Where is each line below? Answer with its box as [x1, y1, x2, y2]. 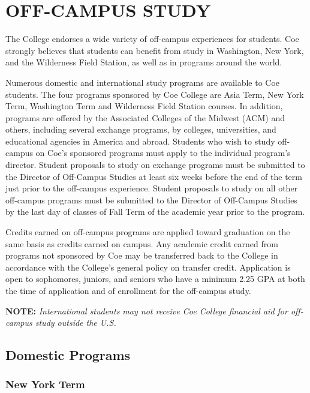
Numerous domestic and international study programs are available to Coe [5, 76, 280, 88]
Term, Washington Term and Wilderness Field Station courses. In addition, [5, 100, 283, 112]
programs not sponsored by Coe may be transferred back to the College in [5, 249, 278, 262]
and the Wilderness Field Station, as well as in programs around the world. [5, 56, 282, 68]
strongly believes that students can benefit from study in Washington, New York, [5, 44, 304, 56]
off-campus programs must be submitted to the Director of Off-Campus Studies [5, 193, 297, 206]
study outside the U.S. [35, 316, 116, 329]
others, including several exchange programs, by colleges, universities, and [5, 123, 276, 136]
